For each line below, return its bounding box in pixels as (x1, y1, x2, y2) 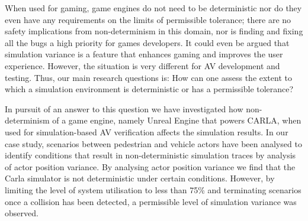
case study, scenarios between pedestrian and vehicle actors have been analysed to (5, 137, 302, 149)
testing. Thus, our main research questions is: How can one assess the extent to (5, 71, 292, 83)
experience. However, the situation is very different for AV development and (5, 59, 280, 71)
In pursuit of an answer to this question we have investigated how (5, 102, 243, 115)
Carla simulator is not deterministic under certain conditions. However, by (5, 172, 275, 184)
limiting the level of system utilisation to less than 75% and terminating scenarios (5, 183, 301, 196)
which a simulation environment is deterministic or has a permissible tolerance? (5, 83, 294, 95)
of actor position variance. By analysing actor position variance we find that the (5, 160, 296, 173)
